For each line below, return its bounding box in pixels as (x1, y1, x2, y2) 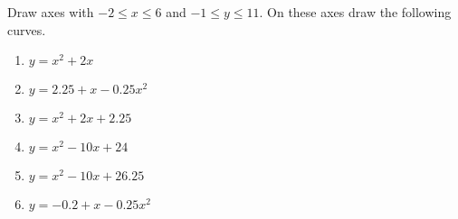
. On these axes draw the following (259, 3, 452, 21)
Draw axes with (7, 3, 94, 21)
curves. (7, 20, 46, 39)
